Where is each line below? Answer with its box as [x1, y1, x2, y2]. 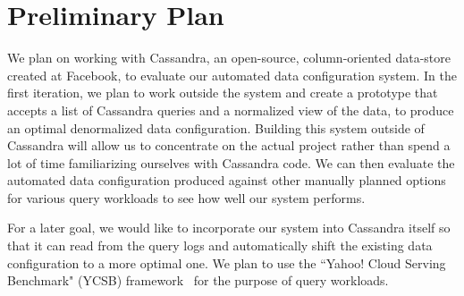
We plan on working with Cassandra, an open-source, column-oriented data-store [7, 48, 451, 67]
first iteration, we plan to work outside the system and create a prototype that [7, 83, 438, 102]
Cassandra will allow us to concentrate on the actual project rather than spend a [7, 136, 451, 155]
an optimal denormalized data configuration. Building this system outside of [7, 118, 425, 137]
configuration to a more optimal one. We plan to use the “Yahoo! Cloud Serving [7, 253, 446, 272]
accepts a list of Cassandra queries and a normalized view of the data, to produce [7, 100, 454, 119]
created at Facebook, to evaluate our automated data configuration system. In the [7, 65, 457, 84]
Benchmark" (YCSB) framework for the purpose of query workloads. [7, 271, 389, 290]
